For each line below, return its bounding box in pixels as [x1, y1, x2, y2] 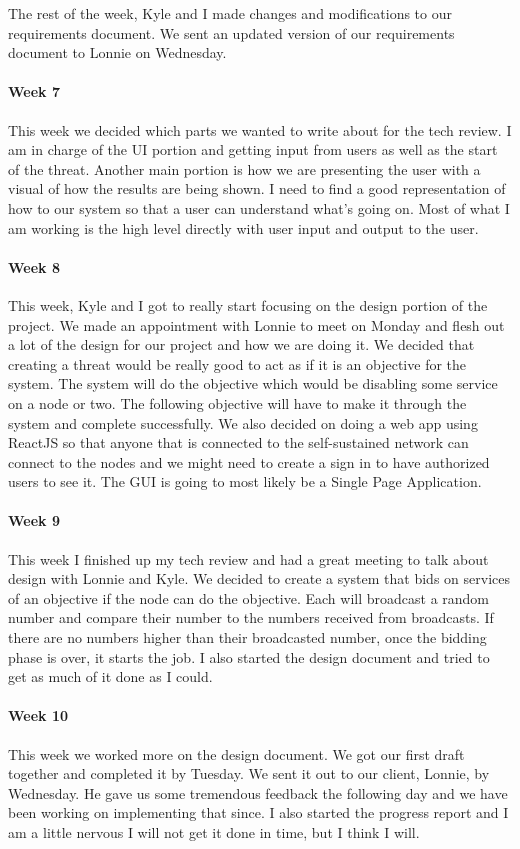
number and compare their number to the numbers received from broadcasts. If [8, 607, 494, 628]
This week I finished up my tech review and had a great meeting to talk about [8, 548, 489, 569]
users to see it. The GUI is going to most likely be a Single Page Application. [8, 471, 482, 492]
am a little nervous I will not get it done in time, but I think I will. [8, 822, 420, 842]
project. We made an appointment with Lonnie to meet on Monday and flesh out [8, 314, 505, 335]
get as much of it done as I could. [8, 666, 213, 687]
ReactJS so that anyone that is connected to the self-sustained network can [8, 432, 469, 453]
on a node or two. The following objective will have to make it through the [8, 392, 467, 413]
